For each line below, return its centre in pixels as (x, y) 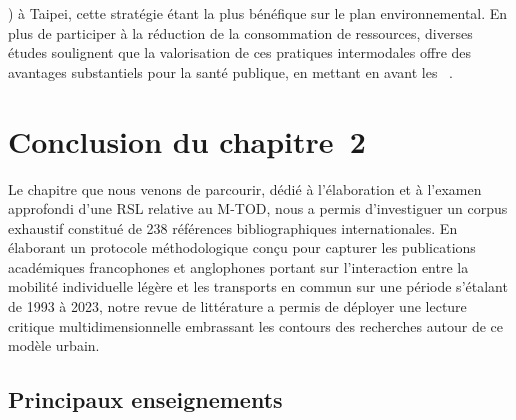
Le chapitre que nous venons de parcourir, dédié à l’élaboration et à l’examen (245, 188)
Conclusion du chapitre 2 (187, 140)
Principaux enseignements (145, 399)
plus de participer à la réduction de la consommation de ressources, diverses (240, 32)
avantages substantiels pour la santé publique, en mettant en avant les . (230, 71)
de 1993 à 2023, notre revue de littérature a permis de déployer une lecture (237, 306)
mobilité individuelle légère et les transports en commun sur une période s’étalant (258, 286)
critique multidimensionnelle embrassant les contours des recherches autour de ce (255, 325)
